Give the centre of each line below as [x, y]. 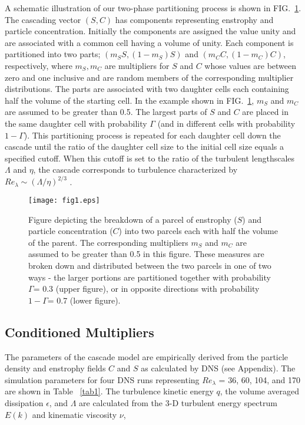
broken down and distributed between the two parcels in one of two [150, 266]
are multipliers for [137, 65]
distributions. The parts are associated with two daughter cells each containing [147, 89]
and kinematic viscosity [74, 414]
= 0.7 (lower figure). [84, 300]
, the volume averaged [259, 391]
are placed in [265, 112]
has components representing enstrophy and [194, 19]
